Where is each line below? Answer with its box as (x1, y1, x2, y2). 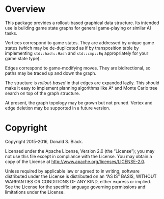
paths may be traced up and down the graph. (5, 70, 97, 76)
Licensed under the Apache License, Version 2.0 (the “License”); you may (5, 148, 155, 154)
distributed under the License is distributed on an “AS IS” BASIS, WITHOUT (5, 173, 157, 179)
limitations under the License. (5, 189, 65, 195)
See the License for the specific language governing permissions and (5, 184, 146, 190)
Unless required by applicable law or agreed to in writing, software (5, 168, 140, 174)
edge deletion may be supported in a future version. (5, 105, 110, 111)
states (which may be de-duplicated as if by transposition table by (5, 45, 139, 51)
